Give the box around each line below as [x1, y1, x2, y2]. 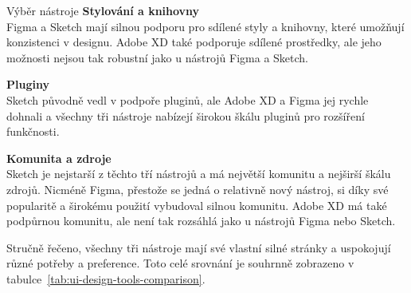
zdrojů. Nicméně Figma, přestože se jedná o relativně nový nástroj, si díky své [6, 180, 389, 197]
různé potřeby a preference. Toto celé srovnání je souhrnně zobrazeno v [6, 255, 354, 271]
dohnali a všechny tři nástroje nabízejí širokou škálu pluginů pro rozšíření [6, 107, 365, 124]
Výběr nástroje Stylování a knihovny [6, 2, 200, 18]
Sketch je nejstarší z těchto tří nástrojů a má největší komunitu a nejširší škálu [6, 165, 391, 182]
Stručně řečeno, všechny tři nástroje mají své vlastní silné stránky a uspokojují [6, 239, 391, 255]
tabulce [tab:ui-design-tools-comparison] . [6, 270, 205, 287]
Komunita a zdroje [6, 149, 112, 166]
